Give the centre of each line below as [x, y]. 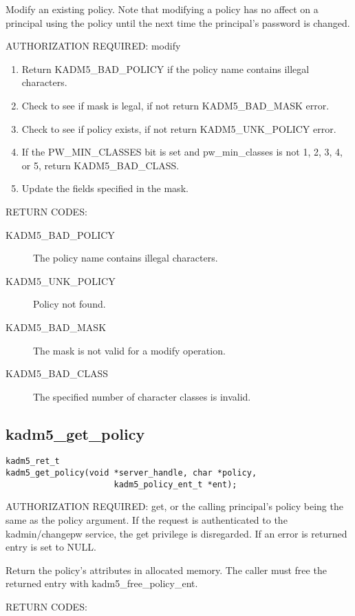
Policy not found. [69, 304]
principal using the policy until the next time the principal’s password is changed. [178, 22]
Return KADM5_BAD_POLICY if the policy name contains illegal [165, 68]
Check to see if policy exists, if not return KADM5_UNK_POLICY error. [179, 128]
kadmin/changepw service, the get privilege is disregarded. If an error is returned [176, 533]
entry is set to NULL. [51, 547]
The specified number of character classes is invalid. [142, 396]
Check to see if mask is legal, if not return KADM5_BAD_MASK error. [175, 105]
